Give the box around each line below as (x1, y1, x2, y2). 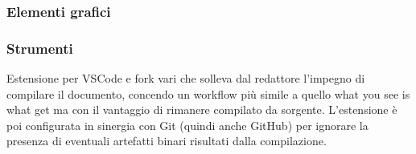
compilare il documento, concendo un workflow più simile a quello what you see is (6, 85, 410, 102)
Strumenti (6, 38, 73, 58)
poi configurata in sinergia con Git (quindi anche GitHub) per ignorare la (6, 116, 369, 133)
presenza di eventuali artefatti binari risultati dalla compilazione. (6, 132, 327, 149)
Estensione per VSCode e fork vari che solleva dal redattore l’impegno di (6, 70, 365, 87)
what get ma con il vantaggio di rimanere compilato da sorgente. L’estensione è (6, 101, 397, 118)
